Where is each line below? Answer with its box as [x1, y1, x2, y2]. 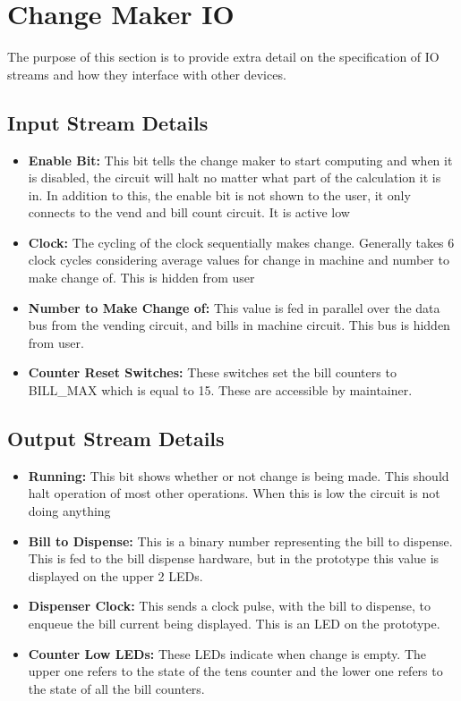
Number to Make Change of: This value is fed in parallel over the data [28, 298, 440, 317]
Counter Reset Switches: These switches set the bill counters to [28, 363, 397, 382]
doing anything [28, 502, 111, 520]
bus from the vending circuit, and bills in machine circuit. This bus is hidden [28, 316, 450, 334]
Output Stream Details [7, 425, 225, 452]
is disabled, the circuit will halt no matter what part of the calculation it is [28, 168, 441, 187]
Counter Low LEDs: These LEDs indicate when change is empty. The [28, 644, 427, 663]
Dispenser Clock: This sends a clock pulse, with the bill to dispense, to [28, 596, 431, 615]
